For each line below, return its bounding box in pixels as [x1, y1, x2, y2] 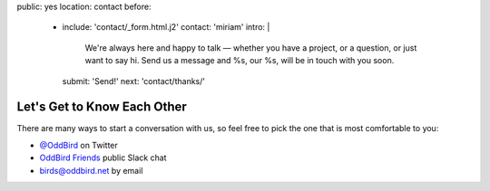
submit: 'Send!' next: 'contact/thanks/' [62, 75, 206, 86]
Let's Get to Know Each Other [16, 100, 188, 115]
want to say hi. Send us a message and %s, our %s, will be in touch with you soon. [84, 55, 395, 66]
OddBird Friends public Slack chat [39, 152, 167, 163]
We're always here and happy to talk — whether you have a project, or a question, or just [84, 42, 417, 53]
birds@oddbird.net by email [39, 165, 143, 176]
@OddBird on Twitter [39, 139, 118, 150]
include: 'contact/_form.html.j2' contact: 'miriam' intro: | [62, 22, 270, 33]
